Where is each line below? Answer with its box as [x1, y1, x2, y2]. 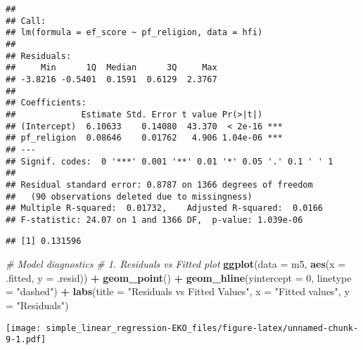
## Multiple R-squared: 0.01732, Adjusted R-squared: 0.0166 [6, 203, 324, 214]
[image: [6, 323, 42, 333]
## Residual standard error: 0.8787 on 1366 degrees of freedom [6, 179, 313, 190]
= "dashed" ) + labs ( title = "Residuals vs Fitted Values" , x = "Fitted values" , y [6, 284, 350, 299]
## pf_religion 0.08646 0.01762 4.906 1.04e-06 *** [6, 133, 283, 143]
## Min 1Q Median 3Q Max [6, 63, 217, 73]
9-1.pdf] [6, 335, 46, 345]
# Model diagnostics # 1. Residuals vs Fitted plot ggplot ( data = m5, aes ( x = [6, 257, 346, 271]
